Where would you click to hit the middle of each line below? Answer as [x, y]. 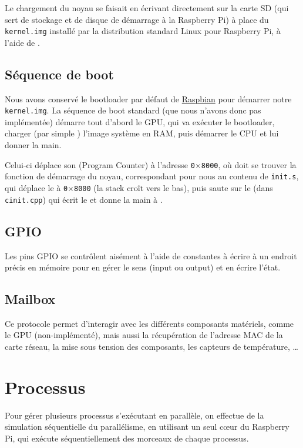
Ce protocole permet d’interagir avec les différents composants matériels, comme [149, 323]
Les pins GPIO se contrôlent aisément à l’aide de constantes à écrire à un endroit [151, 255]
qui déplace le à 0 [36, 187]
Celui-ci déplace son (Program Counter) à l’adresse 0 [100, 164]
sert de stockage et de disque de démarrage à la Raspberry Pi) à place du [137, 19]
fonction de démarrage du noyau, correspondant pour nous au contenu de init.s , [152, 176]
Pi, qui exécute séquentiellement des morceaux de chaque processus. [127, 438]
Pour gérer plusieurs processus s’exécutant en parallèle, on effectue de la [134, 415]
